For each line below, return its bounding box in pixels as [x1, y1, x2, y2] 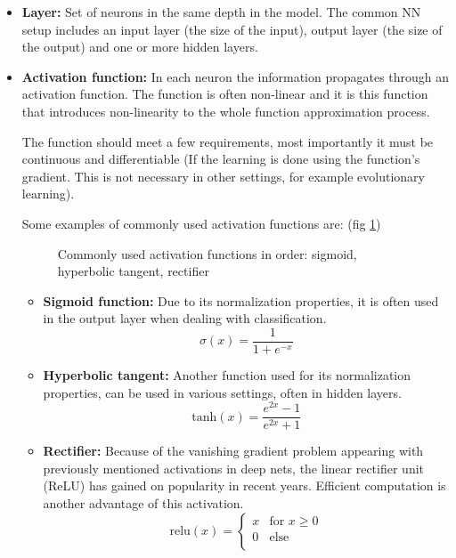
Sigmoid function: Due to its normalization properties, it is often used [43, 291, 439, 310]
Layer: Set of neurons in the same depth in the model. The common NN [21, 3, 421, 20]
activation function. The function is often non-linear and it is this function [21, 85, 428, 103]
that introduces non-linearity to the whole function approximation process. [21, 101, 430, 120]
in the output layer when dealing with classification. [43, 309, 327, 328]
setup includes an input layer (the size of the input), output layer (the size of [21, 20, 443, 38]
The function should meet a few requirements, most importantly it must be [21, 132, 434, 150]
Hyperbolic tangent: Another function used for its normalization [43, 365, 411, 384]
